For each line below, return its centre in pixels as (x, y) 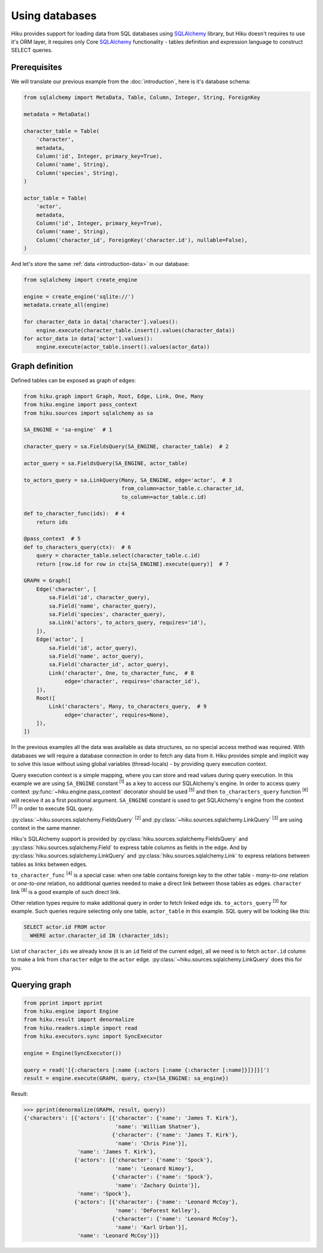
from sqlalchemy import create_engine (80, 280)
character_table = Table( (62, 131)
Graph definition (42, 366)
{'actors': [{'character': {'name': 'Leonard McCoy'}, (156, 1202)
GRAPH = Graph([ (48, 581)
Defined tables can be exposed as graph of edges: (74, 380)
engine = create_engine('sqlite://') (79, 297)
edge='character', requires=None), (117, 715)
